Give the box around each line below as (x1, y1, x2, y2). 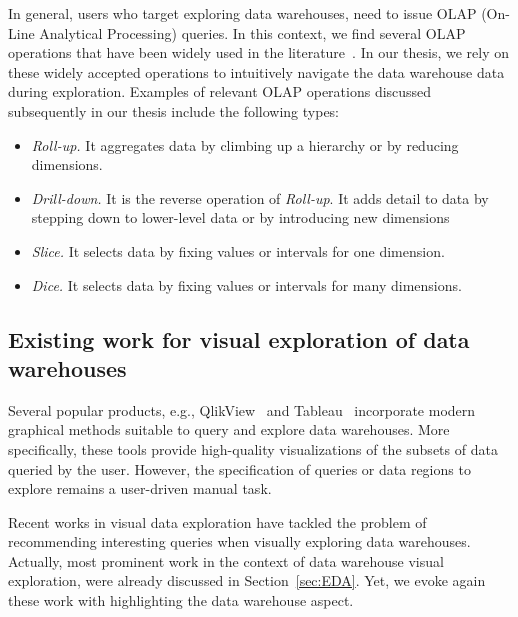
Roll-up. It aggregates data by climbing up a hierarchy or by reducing (31, 134, 459, 155)
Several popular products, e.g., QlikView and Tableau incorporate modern (8, 399, 476, 420)
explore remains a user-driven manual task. (8, 478, 272, 499)
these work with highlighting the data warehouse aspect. (8, 590, 354, 611)
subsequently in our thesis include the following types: (8, 100, 340, 121)
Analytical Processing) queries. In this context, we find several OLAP (39, 22, 466, 43)
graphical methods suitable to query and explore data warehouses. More (8, 419, 450, 440)
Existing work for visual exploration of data (8, 323, 470, 354)
